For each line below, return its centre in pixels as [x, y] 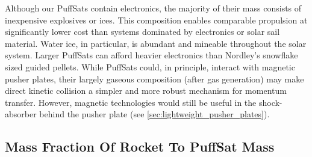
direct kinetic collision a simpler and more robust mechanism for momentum [146, 91]
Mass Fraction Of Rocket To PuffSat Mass [140, 146]
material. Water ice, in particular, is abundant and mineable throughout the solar [156, 43]
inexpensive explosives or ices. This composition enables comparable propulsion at [156, 20]
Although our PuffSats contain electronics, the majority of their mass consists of [153, 8]
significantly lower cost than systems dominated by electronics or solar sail [142, 32]
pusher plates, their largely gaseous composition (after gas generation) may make [154, 78]
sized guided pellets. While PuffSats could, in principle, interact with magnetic [150, 66]
